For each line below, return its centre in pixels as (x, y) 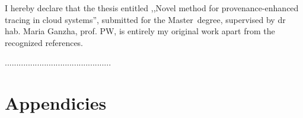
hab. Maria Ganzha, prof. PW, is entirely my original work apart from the (140, 31)
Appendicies (56, 103)
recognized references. (44, 42)
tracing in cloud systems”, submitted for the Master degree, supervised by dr (145, 19)
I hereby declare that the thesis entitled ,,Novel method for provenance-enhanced (152, 8)
